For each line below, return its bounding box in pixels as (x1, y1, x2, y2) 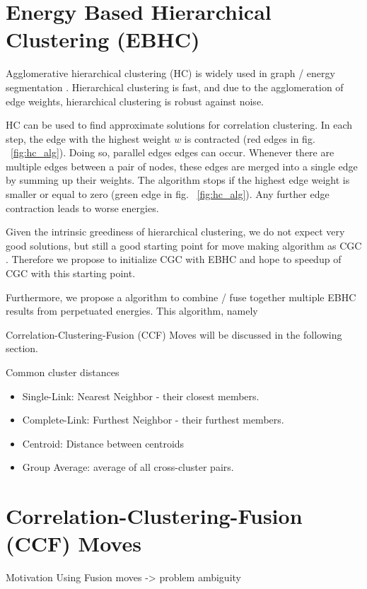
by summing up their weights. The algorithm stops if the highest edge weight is (6, 173, 350, 187)
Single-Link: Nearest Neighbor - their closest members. (22, 388, 260, 403)
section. (6, 341, 38, 356)
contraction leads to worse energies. (6, 200, 159, 215)
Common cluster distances (6, 365, 120, 379)
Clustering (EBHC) (6, 25, 200, 54)
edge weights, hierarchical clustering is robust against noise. (6, 93, 264, 108)
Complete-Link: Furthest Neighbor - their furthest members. (22, 412, 284, 427)
